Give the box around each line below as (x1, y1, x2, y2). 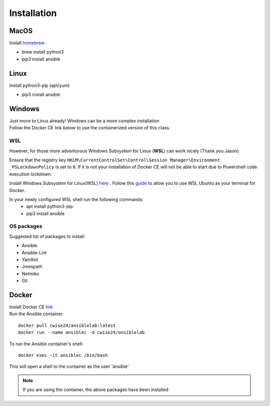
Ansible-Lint (21, 250, 47, 256)
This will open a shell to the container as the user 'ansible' (9, 363, 129, 369)
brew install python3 (21, 49, 64, 55)
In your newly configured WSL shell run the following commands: (9, 196, 143, 202)
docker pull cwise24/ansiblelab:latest (18, 322, 116, 328)
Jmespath (21, 264, 42, 270)
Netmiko (21, 271, 39, 277)
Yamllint (21, 257, 38, 263)
